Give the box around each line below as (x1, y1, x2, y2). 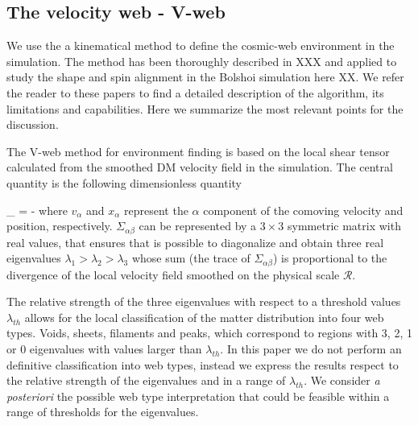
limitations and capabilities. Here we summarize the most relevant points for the (6, 100, 404, 117)
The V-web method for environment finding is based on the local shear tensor (6, 142, 390, 159)
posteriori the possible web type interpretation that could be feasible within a (6, 387, 390, 404)
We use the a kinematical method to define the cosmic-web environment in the (6, 37, 395, 54)
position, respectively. (6, 217, 113, 234)
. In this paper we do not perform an (220, 340, 402, 357)
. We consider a (304, 372, 380, 389)
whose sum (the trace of (131, 250, 250, 266)
